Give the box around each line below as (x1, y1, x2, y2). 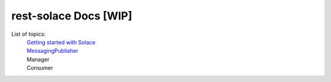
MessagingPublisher (26, 47, 78, 55)
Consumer (26, 64, 53, 72)
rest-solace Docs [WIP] (11, 9, 132, 22)
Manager (26, 55, 50, 63)
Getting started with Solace (26, 38, 96, 46)
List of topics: (11, 30, 46, 38)
